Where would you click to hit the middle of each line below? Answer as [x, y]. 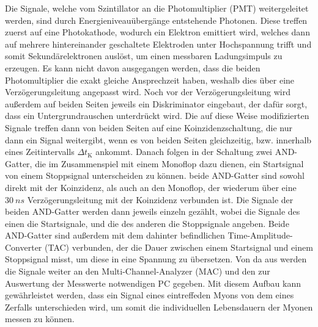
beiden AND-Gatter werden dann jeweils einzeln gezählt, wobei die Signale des [153, 211]
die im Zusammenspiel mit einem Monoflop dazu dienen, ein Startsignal [169, 163]
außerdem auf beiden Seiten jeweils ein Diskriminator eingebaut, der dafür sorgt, [156, 103]
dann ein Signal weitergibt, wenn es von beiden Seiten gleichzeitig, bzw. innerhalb [158, 139]
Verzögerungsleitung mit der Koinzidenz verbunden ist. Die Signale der [160, 199]
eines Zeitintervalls [40, 152]
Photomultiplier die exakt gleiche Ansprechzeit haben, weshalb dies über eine [150, 80]
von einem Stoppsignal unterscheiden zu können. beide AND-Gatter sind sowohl [155, 175]
